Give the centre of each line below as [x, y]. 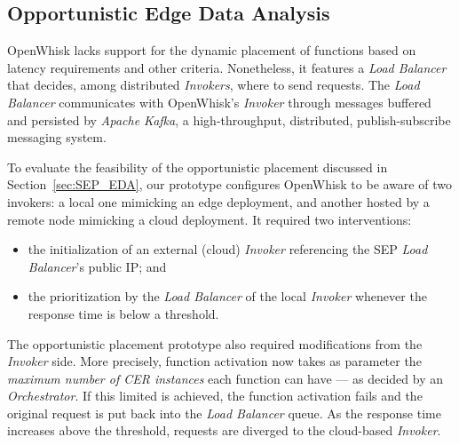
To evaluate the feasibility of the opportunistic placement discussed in [198, 167]
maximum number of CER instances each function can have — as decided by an [225, 378]
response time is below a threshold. [123, 313]
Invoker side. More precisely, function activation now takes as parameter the [214, 361]
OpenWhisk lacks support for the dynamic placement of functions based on [212, 50]
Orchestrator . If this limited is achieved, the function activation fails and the [215, 396]
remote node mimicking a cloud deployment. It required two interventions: [210, 219]
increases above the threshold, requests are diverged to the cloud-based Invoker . [224, 430]
